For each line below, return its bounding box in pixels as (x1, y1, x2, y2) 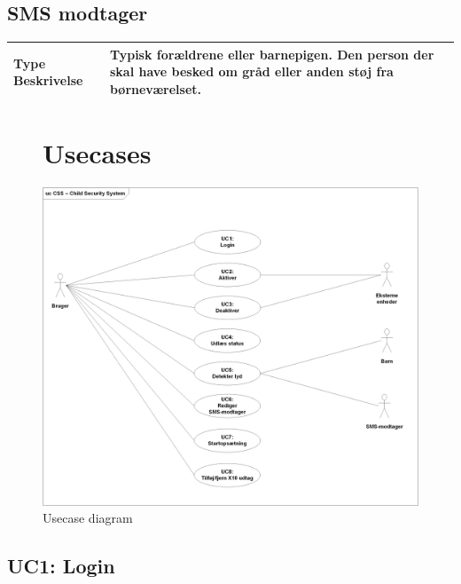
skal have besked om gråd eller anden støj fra (109, 62, 394, 81)
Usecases (43, 135, 152, 171)
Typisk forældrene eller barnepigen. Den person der (109, 44, 434, 63)
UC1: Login (7, 552, 115, 580)
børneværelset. (109, 79, 201, 98)
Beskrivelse (13, 71, 83, 90)
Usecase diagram (43, 509, 133, 527)
